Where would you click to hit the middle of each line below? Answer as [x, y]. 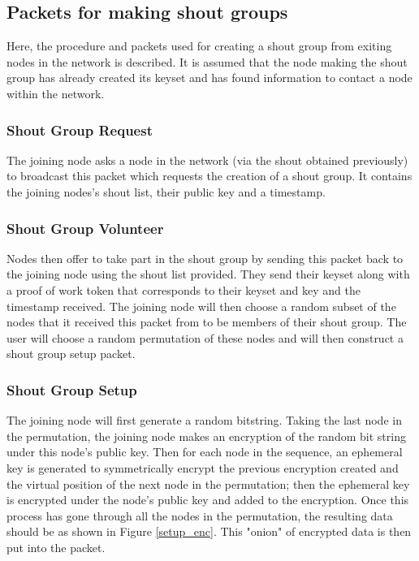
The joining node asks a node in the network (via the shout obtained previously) [207, 160]
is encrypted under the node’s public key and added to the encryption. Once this [208, 500]
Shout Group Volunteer [85, 228]
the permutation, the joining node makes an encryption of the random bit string [206, 436]
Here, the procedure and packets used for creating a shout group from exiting [199, 46]
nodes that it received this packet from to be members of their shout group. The [207, 322]
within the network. [56, 93]
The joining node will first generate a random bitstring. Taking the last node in [204, 420]
